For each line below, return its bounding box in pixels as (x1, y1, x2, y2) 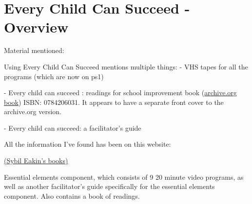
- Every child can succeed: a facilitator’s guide (4, 122, 141, 133)
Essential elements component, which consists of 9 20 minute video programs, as (4, 171, 244, 182)
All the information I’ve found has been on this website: (4, 139, 171, 149)
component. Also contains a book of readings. (4, 190, 140, 201)
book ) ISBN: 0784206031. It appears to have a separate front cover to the (4, 97, 224, 107)
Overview (4, 17, 69, 37)
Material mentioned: (4, 45, 64, 55)
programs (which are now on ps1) (4, 71, 104, 81)
